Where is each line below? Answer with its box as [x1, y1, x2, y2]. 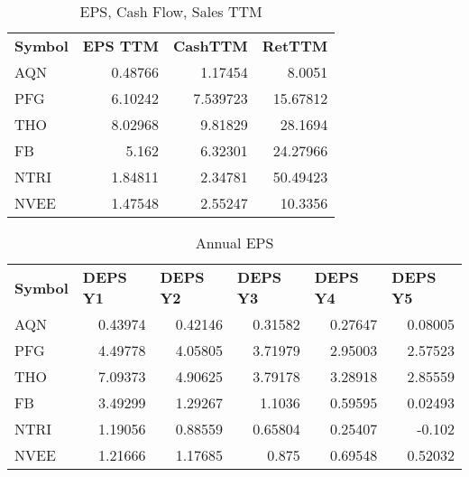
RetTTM [262, 35, 328, 56]
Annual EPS [195, 232, 274, 253]
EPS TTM [82, 35, 159, 56]
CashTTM [172, 35, 248, 56]
